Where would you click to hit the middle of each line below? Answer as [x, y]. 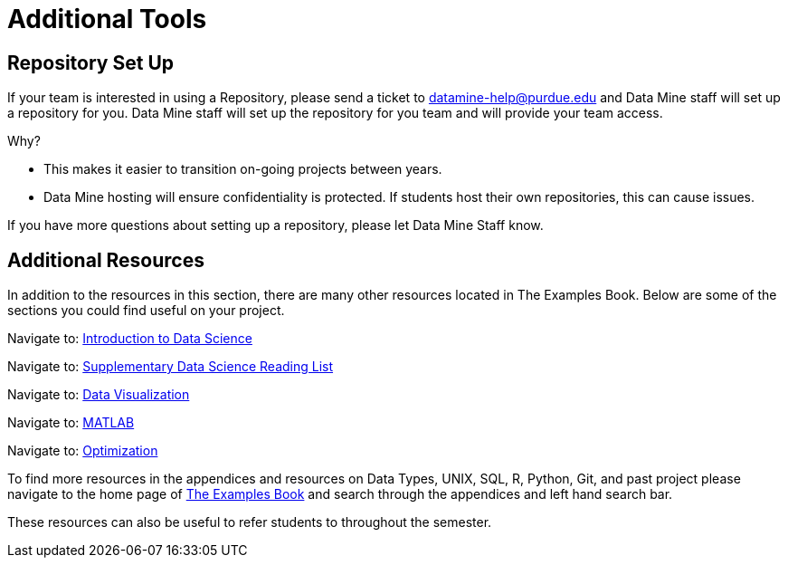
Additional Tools [107, 19]
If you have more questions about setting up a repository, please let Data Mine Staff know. [275, 225]
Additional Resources [106, 260]
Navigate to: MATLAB [71, 423]
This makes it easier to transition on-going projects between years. [243, 169]
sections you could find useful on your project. [146, 311]
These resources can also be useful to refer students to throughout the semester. [250, 522]
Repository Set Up [91, 62]
